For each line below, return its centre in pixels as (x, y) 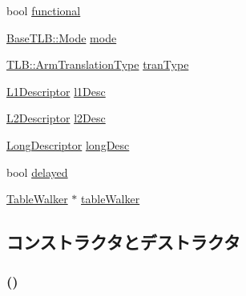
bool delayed (37, 172)
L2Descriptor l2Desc (56, 118)
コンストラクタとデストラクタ (123, 242)
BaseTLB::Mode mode (62, 37)
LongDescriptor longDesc (68, 144)
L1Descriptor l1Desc (56, 91)
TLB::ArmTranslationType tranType (98, 64)
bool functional (44, 10)
